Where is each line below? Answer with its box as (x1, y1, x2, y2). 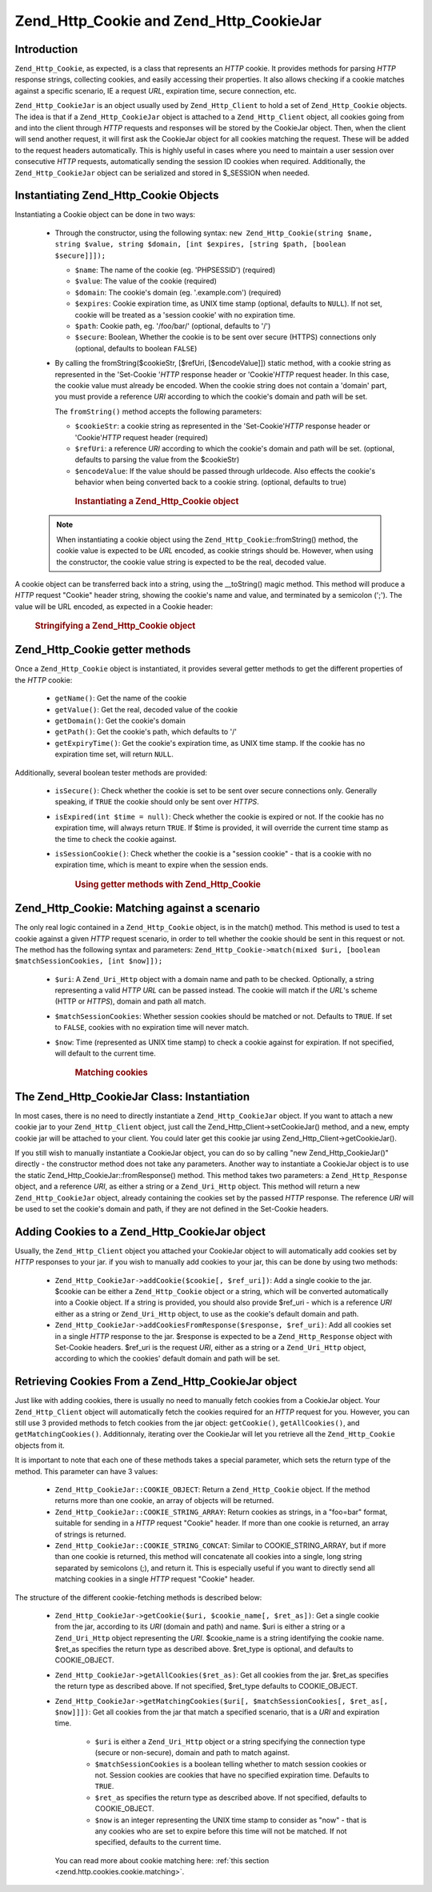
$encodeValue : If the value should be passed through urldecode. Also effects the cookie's (74, 466, 376, 475)
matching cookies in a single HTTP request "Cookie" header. (54, 1574, 255, 1584)
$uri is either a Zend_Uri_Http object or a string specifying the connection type (94, 1737, 366, 1746)
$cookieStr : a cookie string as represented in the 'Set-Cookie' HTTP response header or (74, 421, 371, 431)
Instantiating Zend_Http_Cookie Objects (14, 189, 219, 202)
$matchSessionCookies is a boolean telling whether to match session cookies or (94, 1759, 367, 1769)
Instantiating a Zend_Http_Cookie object (74, 496, 239, 507)
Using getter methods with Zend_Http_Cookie (74, 879, 262, 890)
